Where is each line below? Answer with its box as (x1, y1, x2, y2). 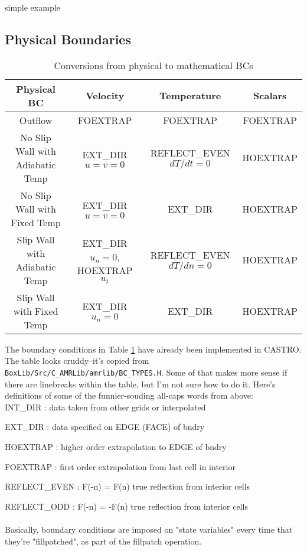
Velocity (85, 89, 125, 103)
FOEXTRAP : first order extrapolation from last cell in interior (5, 460, 236, 472)
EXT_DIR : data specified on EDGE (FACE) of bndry (5, 420, 205, 433)
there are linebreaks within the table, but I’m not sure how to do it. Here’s (5, 377, 276, 390)
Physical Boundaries (5, 30, 131, 48)
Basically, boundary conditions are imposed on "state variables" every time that (5, 523, 293, 535)
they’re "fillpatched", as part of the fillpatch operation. (5, 534, 202, 547)
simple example (5, 1, 60, 13)
